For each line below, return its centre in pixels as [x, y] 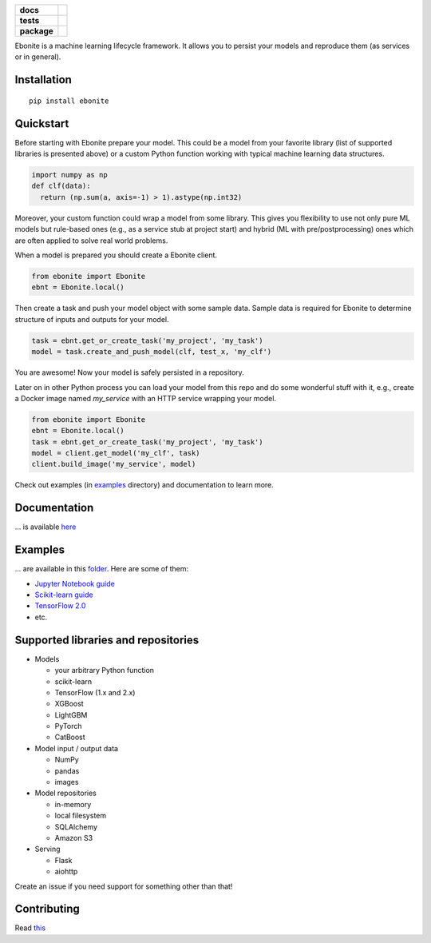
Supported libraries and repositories [107, 640]
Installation [43, 80]
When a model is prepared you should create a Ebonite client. [116, 255]
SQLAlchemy [76, 826]
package [36, 31]
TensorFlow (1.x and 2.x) [95, 692]
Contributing [47, 909]
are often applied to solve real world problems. [91, 241]
